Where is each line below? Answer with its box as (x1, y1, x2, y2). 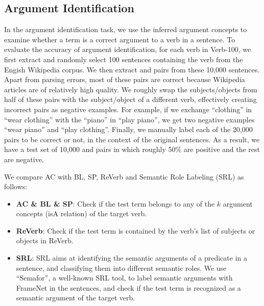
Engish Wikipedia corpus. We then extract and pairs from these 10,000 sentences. (4, 64, 260, 74)
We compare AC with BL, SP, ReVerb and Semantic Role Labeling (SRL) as (4, 171, 244, 182)
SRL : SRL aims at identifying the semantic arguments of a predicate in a (16, 252, 247, 263)
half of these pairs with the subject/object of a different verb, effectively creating (4, 94, 257, 105)
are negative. (4, 154, 44, 164)
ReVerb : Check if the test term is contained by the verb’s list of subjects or (16, 225, 255, 236)
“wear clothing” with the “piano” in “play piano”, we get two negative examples (4, 114, 255, 124)
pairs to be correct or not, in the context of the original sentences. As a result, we (4, 134, 260, 144)
